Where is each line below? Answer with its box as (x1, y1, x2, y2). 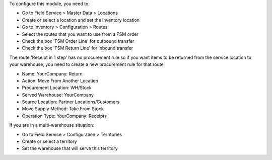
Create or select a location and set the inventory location (22, 17, 140, 23)
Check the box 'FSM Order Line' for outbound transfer (22, 38, 134, 44)
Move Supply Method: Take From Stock (22, 106, 104, 112)
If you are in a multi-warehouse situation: (9, 122, 95, 128)
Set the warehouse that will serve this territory (22, 145, 118, 151)
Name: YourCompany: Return (22, 70, 83, 76)
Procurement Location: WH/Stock (22, 85, 92, 91)
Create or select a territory (22, 138, 78, 144)
